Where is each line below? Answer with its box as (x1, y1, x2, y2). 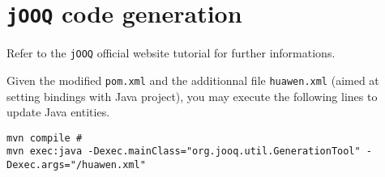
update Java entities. (6, 103, 110, 120)
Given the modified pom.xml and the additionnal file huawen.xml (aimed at (6, 71, 379, 88)
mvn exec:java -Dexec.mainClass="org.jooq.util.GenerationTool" (6, 145, 361, 158)
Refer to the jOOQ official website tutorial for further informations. (6, 44, 336, 61)
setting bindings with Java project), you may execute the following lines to (6, 87, 378, 104)
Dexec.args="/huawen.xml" (6, 159, 146, 171)
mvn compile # (6, 132, 83, 144)
